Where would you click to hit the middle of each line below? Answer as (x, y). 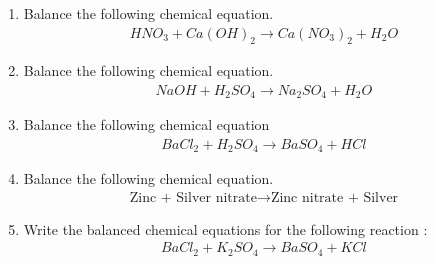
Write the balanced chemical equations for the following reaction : (225, 228)
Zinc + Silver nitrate (193, 197)
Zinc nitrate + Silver (334, 197)
